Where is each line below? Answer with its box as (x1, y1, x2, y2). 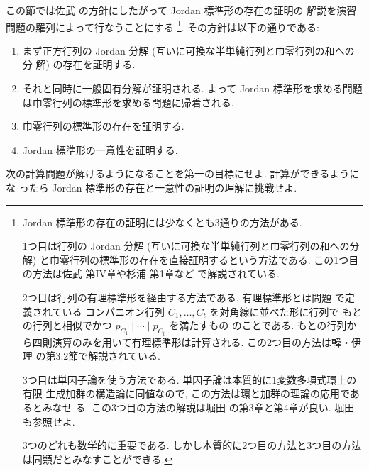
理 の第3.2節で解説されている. (22, 348, 160, 363)
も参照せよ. (22, 414, 75, 428)
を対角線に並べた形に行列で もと (209, 304, 362, 318)
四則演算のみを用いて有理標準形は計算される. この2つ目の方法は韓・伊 (32, 334, 361, 349)
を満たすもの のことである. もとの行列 (169, 318, 347, 333)
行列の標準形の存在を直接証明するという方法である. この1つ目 (69, 252, 359, 267)
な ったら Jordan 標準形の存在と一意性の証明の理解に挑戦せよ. (6, 180, 297, 194)
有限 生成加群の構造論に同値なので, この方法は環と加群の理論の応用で (22, 386, 350, 401)
